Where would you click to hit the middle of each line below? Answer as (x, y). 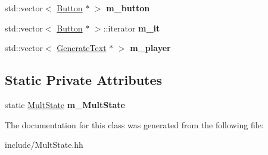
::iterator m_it (132, 28)
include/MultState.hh (44, 145)
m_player (150, 48)
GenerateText (82, 48)
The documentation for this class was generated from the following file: (134, 124)
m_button (128, 8)
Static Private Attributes (84, 80)
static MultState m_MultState (65, 104)
